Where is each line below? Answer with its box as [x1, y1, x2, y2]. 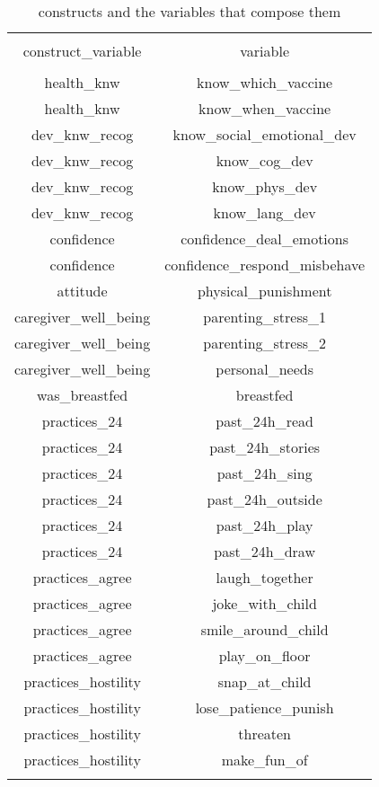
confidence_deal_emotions [181, 228, 349, 249]
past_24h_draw [214, 541, 315, 562]
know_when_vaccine [198, 98, 331, 119]
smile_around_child [200, 619, 329, 640]
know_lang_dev [213, 202, 316, 223]
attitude [57, 280, 108, 301]
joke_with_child [212, 593, 317, 614]
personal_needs [216, 358, 313, 379]
